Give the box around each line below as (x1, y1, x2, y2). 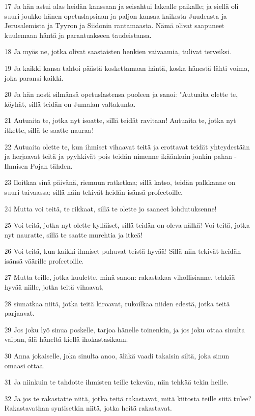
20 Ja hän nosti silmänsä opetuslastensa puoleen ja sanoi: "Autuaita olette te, (4, 89, 238, 99)
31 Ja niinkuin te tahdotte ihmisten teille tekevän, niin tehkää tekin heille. (4, 377, 229, 387)
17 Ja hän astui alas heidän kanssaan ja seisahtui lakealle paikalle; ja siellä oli (4, 1, 239, 11)
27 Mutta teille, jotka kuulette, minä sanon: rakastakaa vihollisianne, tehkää (4, 272, 235, 282)
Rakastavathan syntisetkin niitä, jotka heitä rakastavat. (4, 403, 172, 413)
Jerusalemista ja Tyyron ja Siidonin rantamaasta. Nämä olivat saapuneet (4, 20, 225, 30)
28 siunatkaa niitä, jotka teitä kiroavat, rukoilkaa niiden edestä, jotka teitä (4, 298, 230, 308)
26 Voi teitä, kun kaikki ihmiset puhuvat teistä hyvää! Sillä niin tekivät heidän (4, 246, 241, 256)
